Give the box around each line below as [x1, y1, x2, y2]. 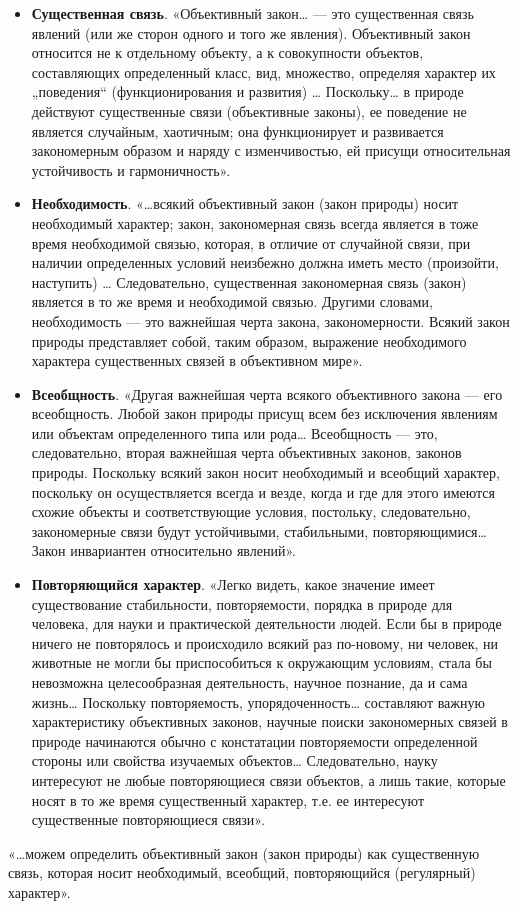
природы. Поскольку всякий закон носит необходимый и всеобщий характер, [31, 462, 500, 483]
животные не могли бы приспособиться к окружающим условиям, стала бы [31, 652, 492, 673]
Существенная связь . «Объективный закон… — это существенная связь [31, 3, 474, 23]
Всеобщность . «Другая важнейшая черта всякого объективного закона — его [31, 383, 503, 404]
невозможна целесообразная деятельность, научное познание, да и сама [31, 672, 468, 692]
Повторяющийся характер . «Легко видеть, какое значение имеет [31, 574, 435, 595]
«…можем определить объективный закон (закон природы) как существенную [8, 842, 480, 863]
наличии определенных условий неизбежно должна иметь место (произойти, [31, 252, 499, 273]
